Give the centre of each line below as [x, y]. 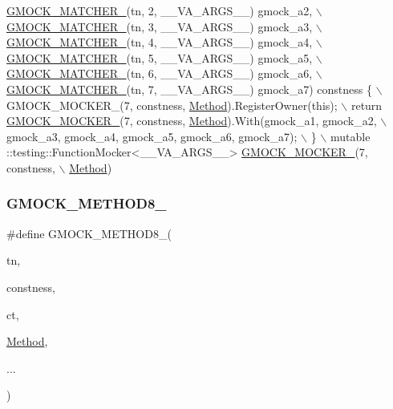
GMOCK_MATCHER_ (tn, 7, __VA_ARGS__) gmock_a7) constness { [190, 89]
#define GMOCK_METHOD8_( [89, 233]
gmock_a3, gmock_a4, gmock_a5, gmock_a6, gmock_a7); [152, 136]
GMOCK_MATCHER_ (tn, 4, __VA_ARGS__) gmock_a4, [160, 42]
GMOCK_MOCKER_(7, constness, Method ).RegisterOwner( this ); [172, 105]
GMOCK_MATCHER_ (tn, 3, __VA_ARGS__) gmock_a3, [160, 26]
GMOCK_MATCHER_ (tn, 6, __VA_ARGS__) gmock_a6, [160, 73]
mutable [350, 136]
